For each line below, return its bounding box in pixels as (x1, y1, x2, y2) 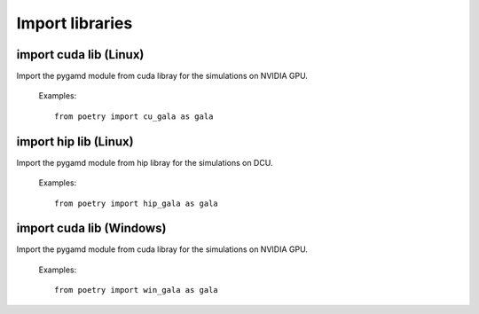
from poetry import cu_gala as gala (54, 111, 214, 122)
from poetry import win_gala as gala (54, 285, 219, 295)
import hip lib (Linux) (16, 134, 134, 149)
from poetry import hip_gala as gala (54, 198, 219, 208)
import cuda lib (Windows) (16, 221, 167, 236)
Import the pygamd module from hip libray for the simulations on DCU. (16, 157, 273, 168)
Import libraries (16, 13, 133, 33)
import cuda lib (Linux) (16, 47, 145, 62)
